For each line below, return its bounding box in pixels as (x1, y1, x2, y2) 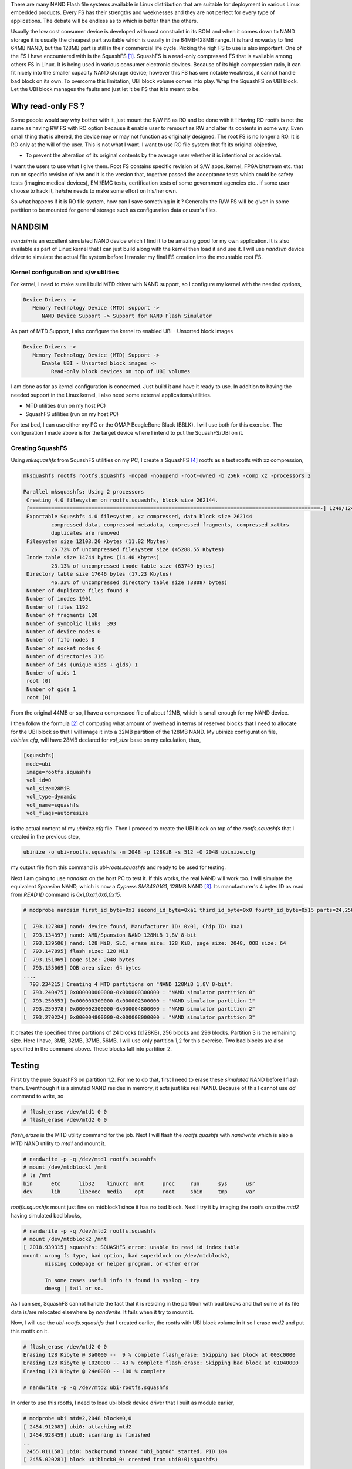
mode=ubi (26, 760, 52, 767)
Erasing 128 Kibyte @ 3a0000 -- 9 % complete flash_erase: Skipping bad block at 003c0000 (23, 1351, 296, 1358)
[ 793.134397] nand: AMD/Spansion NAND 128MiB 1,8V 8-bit (23, 931, 197, 938)
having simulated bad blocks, (11, 1212, 82, 1219)
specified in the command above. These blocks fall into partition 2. (11, 1045, 172, 1052)
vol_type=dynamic (26, 793, 76, 800)
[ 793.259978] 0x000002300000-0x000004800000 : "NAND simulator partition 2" (23, 1005, 255, 1012)
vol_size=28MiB (26, 785, 70, 791)
